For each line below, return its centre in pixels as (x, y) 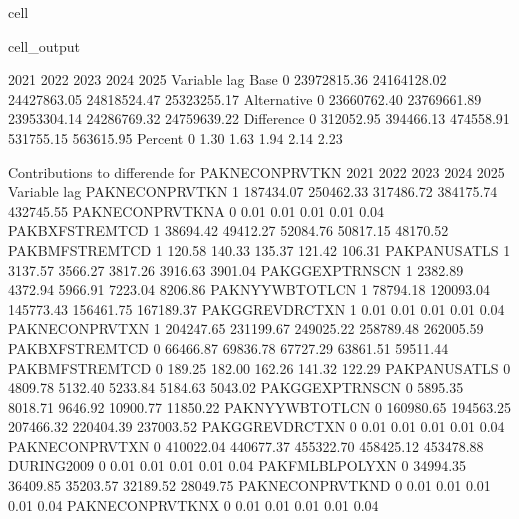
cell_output (44, 45)
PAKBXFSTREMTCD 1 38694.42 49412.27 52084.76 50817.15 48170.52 (228, 230)
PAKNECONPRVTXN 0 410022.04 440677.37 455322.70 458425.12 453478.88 (246, 445)
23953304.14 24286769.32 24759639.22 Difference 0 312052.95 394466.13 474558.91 (259, 118)
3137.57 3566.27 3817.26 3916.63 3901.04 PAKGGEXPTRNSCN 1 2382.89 (236, 269)
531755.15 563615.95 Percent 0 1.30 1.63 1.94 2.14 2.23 (175, 137)
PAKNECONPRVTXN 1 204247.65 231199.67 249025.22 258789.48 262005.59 (246, 328)
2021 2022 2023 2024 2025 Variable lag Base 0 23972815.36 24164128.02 (227, 79)
